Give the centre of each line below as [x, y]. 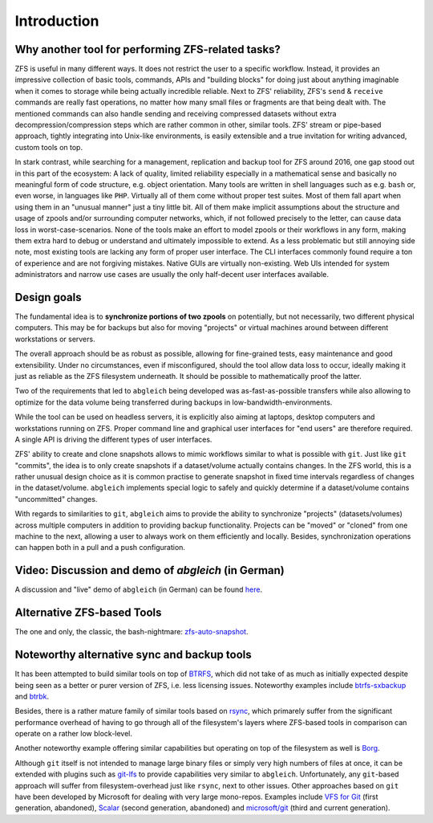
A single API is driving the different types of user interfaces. [113, 439]
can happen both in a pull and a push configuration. [100, 548]
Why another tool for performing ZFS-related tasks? [148, 49]
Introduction [57, 21]
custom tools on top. [49, 147]
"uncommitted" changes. [56, 499]
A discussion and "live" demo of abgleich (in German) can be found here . [139, 589]
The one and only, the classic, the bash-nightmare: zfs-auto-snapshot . [132, 632]
